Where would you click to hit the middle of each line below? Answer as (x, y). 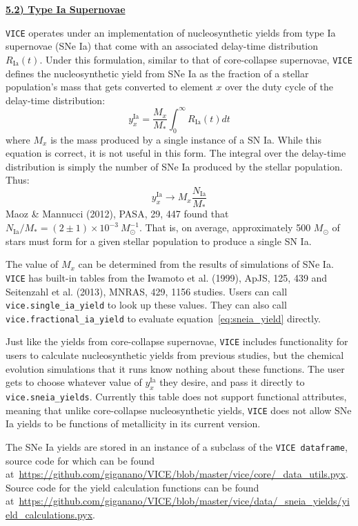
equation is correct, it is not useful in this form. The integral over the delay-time (176, 153)
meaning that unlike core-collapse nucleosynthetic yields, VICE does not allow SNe (179, 410)
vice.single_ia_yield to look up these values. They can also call (146, 305)
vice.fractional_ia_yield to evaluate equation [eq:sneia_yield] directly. (163, 318)
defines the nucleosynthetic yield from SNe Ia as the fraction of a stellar (157, 73)
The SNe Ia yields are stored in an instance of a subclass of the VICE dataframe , (177, 446)
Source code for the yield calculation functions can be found (132, 487)
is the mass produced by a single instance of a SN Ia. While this (186, 139)
